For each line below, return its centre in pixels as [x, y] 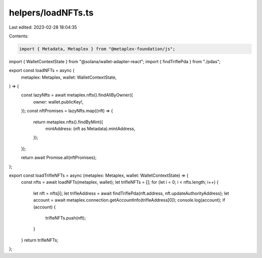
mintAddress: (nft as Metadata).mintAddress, [90, 129]
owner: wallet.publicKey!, [58, 102]
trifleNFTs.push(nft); [65, 218]
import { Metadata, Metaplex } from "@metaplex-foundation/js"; [97, 49]
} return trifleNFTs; [40, 240]
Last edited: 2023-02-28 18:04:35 [43, 27]
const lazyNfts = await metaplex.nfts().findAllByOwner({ [77, 95]
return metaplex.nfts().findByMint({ [68, 122]
